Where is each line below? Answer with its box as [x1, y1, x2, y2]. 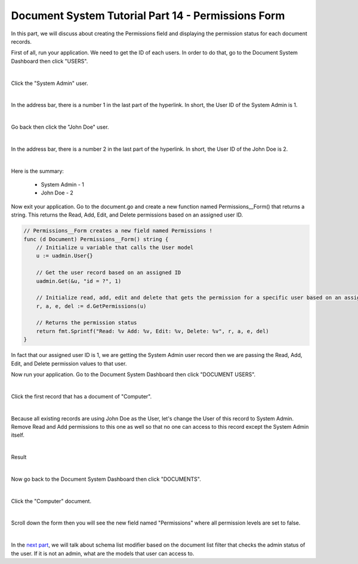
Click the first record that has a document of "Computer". [11, 392, 152, 400]
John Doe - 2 [41, 189, 74, 197]
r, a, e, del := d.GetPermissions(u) [36, 303, 147, 309]
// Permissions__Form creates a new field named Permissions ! [23, 227, 213, 234]
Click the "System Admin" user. [11, 80, 89, 87]
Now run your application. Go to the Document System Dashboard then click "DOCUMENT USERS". [11, 371, 256, 378]
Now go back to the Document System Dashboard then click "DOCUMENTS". [11, 475, 201, 483]
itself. [11, 431, 25, 439]
